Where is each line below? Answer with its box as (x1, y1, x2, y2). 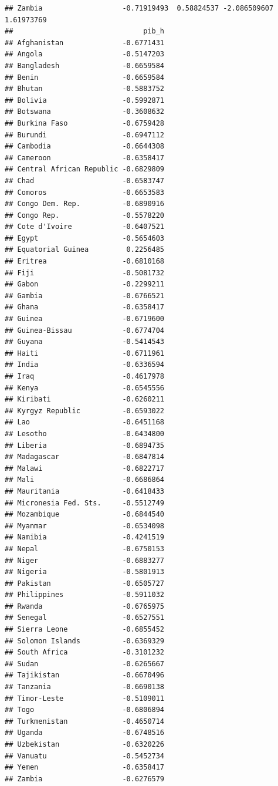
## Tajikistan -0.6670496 (5, 671, 165, 680)
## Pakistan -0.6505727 (5, 579, 165, 588)
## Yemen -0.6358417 (5, 763, 165, 772)
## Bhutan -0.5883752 (5, 85, 165, 93)
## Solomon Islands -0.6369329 (5, 636, 165, 645)
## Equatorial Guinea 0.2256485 (5, 245, 165, 254)
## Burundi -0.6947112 (5, 130, 165, 139)
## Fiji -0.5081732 (5, 268, 165, 277)
